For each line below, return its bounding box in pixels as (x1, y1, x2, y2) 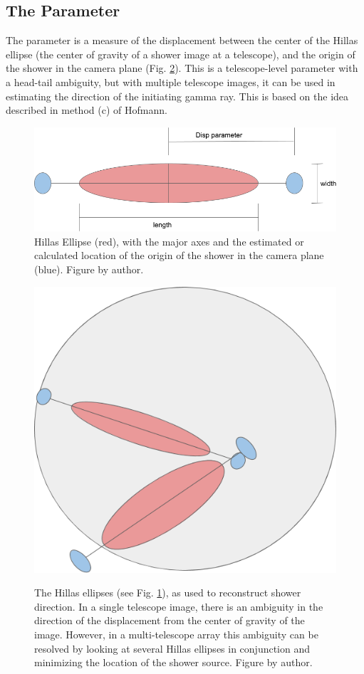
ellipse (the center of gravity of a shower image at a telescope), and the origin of (6, 46, 355, 61)
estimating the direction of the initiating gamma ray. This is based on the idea (6, 88, 349, 103)
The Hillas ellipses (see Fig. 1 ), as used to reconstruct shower (34, 585, 301, 600)
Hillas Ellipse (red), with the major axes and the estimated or (34, 233, 304, 248)
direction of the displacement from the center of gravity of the (34, 613, 305, 628)
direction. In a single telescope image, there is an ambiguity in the (34, 599, 323, 614)
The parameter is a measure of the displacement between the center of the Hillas (6, 33, 358, 48)
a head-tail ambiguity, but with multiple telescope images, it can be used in (6, 74, 336, 89)
